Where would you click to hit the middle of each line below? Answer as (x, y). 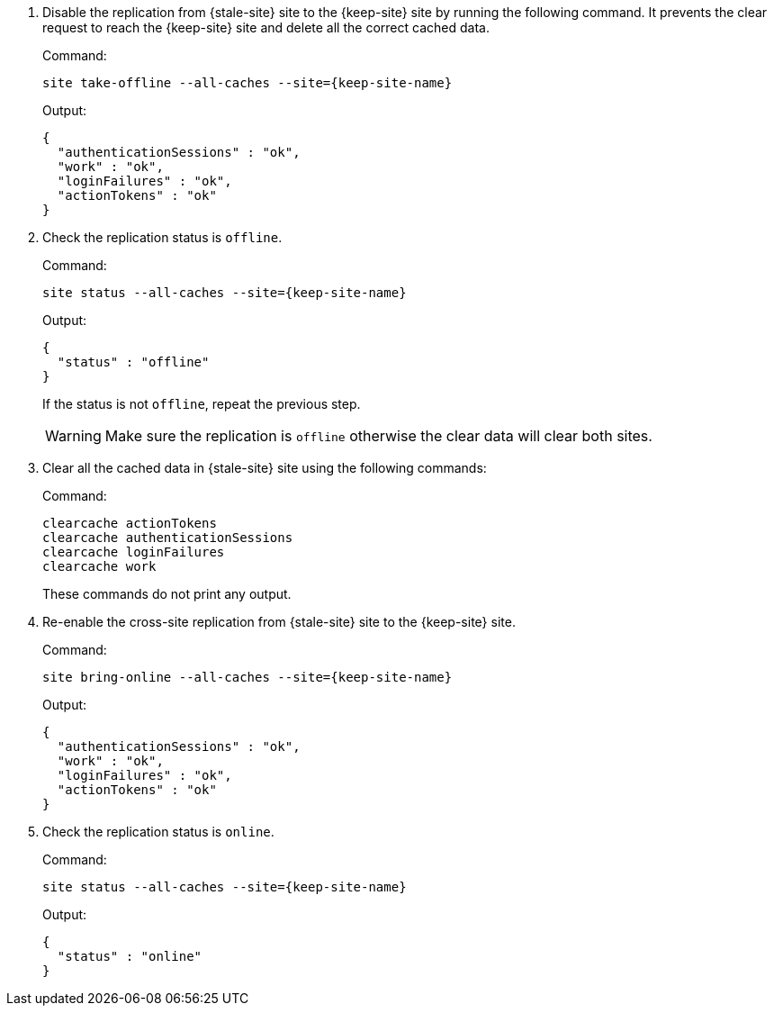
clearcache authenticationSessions (168, 538)
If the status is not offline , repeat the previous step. (202, 404)
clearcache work (99, 566)
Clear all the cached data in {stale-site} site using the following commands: (265, 468)
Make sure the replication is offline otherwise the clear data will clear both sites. (378, 436)
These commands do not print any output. (167, 594)
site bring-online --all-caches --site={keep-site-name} (247, 677)
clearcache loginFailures (134, 552)
